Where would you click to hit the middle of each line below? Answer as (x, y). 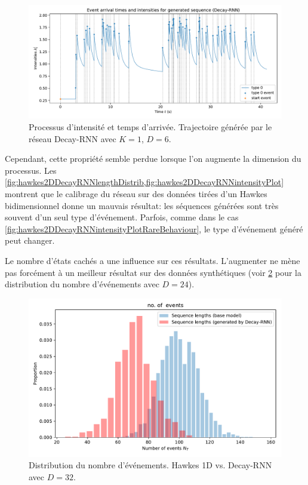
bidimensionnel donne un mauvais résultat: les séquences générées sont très (142, 205)
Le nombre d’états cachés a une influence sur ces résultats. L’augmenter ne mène (153, 260)
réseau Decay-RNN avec (73, 138)
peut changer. (30, 240)
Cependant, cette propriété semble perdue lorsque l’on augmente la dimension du (153, 159)
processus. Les (31, 170)
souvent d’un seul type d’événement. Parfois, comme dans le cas (122, 217)
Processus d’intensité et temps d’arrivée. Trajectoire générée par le (150, 127)
